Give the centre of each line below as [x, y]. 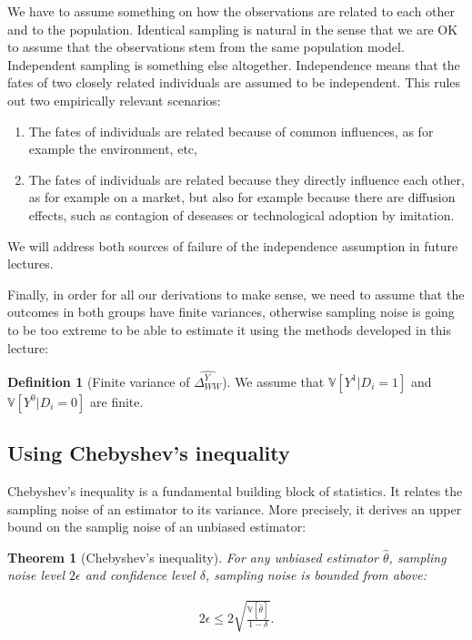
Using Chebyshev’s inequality [149, 453]
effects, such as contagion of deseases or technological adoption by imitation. [241, 214]
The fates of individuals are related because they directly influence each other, [246, 179]
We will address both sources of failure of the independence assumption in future [233, 245]
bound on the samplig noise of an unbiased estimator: [157, 527]
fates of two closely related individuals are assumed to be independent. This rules [234, 82]
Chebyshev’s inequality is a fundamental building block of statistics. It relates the [235, 491]
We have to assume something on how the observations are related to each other [231, 11]
